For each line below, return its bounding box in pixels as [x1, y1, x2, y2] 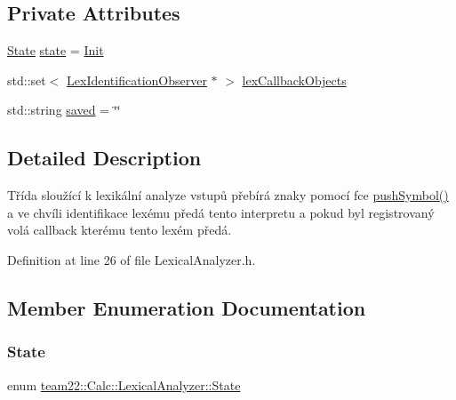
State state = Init [7, 41, 104, 60]
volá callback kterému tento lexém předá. [7, 220, 232, 239]
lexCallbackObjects [242, 70, 347, 89]
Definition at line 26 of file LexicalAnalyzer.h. [7, 250, 256, 268]
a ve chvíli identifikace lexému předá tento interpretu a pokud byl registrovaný [7, 203, 435, 221]
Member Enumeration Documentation [7, 293, 366, 321]
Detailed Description [7, 144, 202, 172]
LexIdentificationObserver [67, 70, 207, 89]
